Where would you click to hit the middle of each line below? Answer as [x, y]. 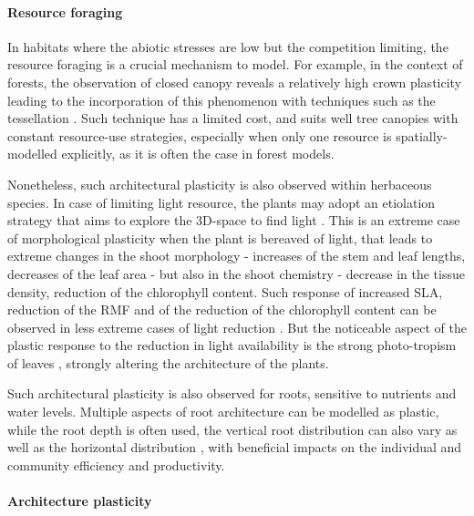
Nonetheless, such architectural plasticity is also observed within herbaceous [220, 184]
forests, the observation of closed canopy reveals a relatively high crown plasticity [235, 82]
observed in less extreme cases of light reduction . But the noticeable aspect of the [237, 327]
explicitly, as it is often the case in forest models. [198, 154]
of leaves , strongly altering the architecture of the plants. [168, 362]
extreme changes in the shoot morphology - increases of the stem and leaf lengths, [237, 256]
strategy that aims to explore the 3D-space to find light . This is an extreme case [234, 220]
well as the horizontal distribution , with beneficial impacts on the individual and [235, 447]
